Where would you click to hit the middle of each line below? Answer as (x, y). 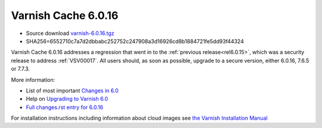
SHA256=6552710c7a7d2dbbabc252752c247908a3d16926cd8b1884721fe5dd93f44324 (135, 41)
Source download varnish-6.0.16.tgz (70, 33)
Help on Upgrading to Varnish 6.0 (67, 99)
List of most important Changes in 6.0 (72, 90)
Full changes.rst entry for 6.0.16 (65, 107)
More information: (33, 79)
